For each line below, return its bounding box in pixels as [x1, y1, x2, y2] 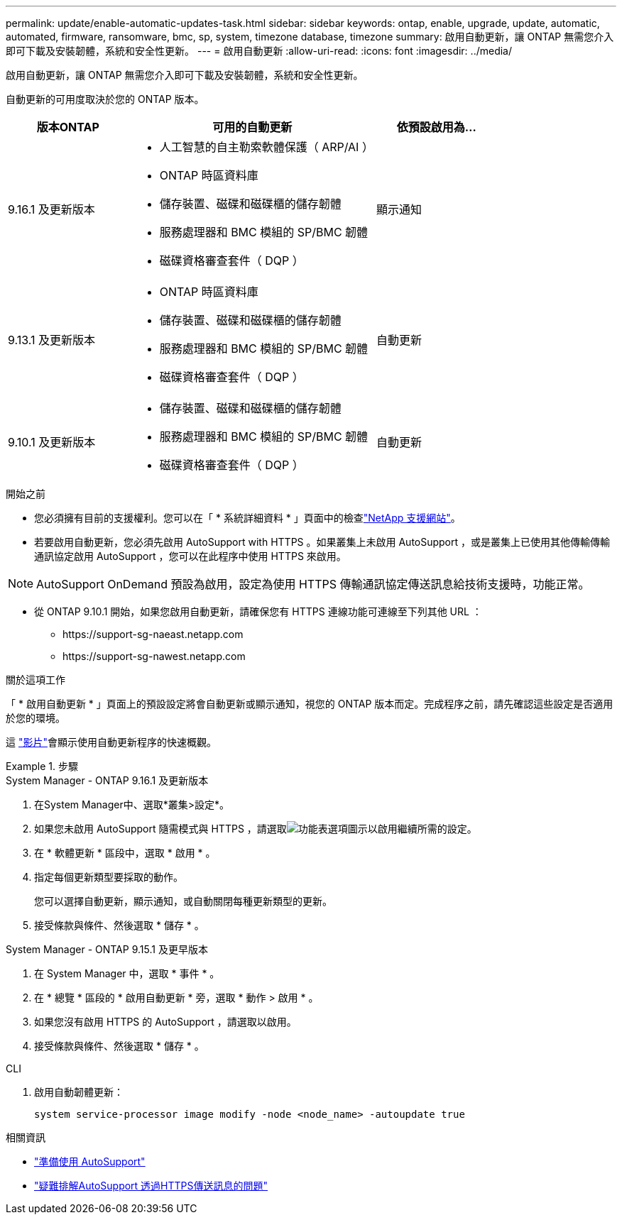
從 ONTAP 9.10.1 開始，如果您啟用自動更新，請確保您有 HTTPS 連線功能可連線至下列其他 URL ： [34, 605, 482, 617]
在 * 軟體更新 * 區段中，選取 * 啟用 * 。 [34, 847, 216, 859]
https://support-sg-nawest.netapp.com [62, 650, 246, 662]
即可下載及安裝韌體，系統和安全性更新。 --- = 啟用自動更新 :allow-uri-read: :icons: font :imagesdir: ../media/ [6, 45, 513, 57]
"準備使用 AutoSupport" [34, 1155, 146, 1167]
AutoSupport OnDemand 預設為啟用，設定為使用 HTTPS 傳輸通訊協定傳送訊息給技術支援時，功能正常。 [36, 577, 590, 591]
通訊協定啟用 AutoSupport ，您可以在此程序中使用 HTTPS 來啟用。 [34, 550, 347, 562]
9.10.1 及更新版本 [8, 435, 96, 449]
